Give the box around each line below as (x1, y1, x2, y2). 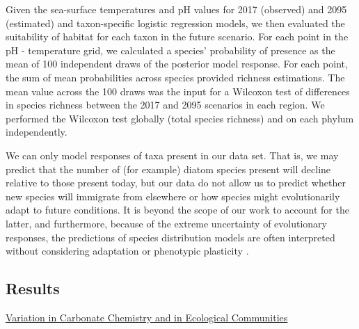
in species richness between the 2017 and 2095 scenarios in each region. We (6, 97, 325, 112)
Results (6, 278, 60, 299)
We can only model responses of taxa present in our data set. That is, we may (6, 147, 339, 162)
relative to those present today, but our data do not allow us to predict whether (6, 175, 346, 190)
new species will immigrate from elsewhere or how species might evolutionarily (6, 188, 340, 203)
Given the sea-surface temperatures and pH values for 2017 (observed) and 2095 (6, 2, 347, 16)
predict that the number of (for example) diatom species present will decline (6, 161, 331, 176)
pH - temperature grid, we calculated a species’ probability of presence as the (6, 42, 335, 57)
